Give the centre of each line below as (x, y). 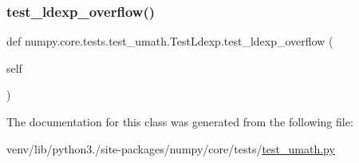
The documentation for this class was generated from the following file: (180, 121)
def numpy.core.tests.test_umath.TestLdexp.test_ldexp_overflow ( (170, 41)
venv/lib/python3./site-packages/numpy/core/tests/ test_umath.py (171, 148)
